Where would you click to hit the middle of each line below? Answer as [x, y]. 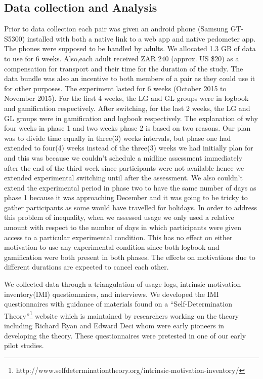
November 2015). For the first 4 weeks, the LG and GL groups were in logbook [126, 98]
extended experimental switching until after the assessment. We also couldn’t [123, 178]
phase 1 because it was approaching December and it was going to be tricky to [126, 197]
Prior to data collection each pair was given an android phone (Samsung [116, 29]
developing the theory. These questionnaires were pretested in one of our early [125, 335]
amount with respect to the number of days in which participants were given [123, 227]
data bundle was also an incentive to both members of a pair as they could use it [130, 78]
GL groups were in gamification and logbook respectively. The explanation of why [131, 118]
